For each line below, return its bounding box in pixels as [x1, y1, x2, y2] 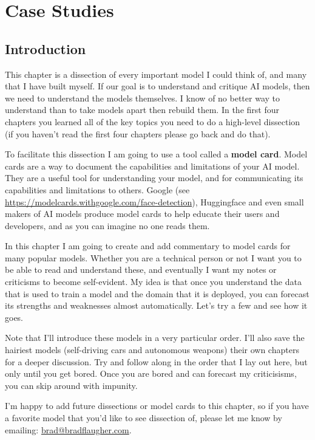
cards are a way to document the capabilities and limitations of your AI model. [5, 159, 300, 172]
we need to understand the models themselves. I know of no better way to [5, 91, 280, 104]
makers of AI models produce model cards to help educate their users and [5, 207, 280, 220]
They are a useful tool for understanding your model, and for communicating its [5, 171, 303, 184]
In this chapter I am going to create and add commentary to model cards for [5, 239, 291, 252]
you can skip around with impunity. [5, 379, 138, 391]
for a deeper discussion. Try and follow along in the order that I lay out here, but [5, 355, 308, 368]
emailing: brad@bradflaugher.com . [5, 423, 132, 436]
